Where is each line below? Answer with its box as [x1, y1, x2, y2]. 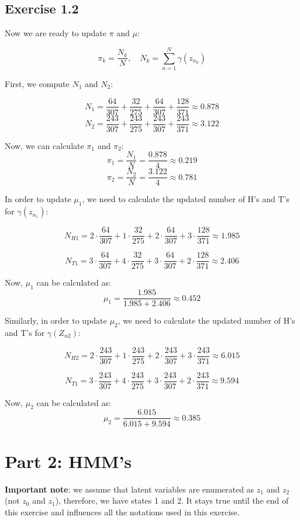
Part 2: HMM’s [5, 449, 132, 473]
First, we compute [5, 77, 70, 89]
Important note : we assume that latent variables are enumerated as [5, 483, 254, 495]
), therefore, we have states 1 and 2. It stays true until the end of [55, 494, 289, 507]
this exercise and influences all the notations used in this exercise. [5, 505, 240, 518]
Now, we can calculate [5, 139, 84, 151]
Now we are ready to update [5, 27, 106, 39]
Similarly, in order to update [5, 314, 107, 327]
